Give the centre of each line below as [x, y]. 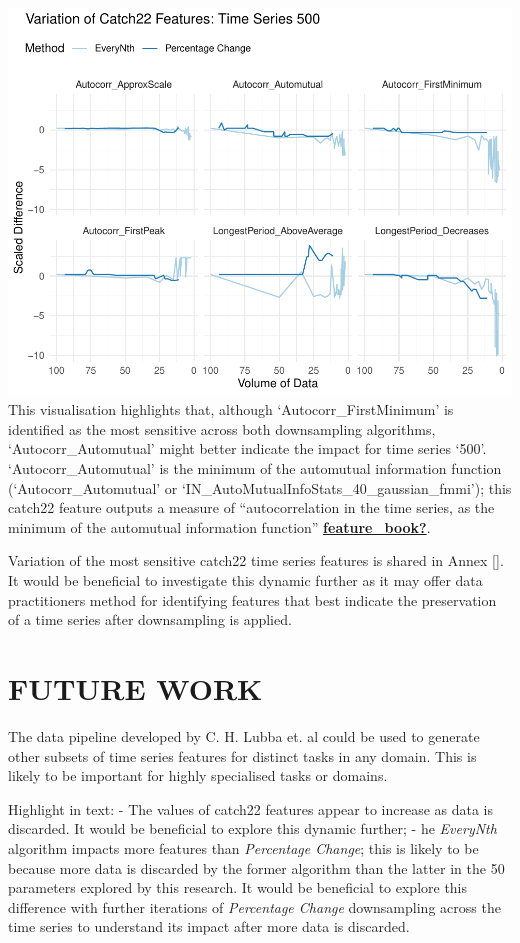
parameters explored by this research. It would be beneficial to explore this [238, 887]
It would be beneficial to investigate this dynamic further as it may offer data [245, 580]
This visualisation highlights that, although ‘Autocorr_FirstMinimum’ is [231, 409]
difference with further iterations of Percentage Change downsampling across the [254, 906]
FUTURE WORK [135, 688]
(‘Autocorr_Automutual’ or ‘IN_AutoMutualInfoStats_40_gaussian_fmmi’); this [260, 487]
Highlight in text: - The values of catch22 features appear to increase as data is [251, 808]
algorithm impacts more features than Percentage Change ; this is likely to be [243, 847]
